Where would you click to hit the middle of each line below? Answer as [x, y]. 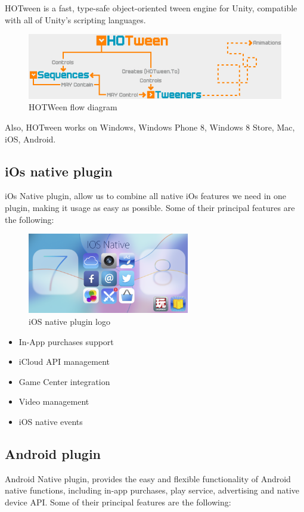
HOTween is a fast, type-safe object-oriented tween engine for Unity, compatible [151, 8]
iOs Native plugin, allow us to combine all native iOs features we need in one [146, 196]
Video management [54, 401]
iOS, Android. [30, 139]
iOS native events [51, 421]
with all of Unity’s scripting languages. [75, 19]
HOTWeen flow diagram [73, 107]
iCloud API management [64, 361]
